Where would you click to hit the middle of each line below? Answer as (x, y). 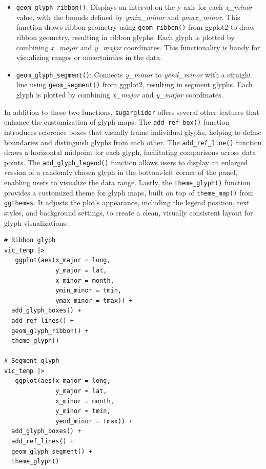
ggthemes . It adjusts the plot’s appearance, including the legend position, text (127, 202)
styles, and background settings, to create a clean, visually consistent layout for (129, 212)
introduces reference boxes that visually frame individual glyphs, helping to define (133, 132)
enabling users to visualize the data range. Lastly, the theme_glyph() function (127, 182)
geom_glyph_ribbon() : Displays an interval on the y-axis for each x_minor (134, 7)
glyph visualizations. (36, 222)
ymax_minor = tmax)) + (94, 300)
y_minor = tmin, (83, 411)
